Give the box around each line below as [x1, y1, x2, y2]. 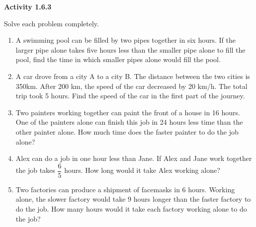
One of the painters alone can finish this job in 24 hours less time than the [15, 117, 243, 127]
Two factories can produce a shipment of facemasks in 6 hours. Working [15, 184, 235, 194]
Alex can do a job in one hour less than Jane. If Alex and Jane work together [15, 153, 252, 163]
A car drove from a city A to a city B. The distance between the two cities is [15, 71, 250, 81]
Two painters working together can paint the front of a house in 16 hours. [15, 107, 240, 117]
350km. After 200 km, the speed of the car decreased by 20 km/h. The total [15, 80, 248, 91]
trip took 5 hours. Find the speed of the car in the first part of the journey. [15, 90, 245, 101]
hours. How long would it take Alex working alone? [64, 165, 220, 175]
